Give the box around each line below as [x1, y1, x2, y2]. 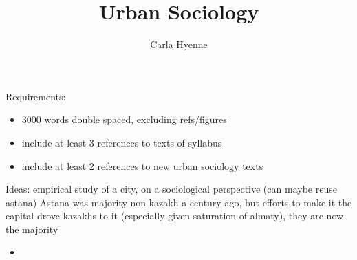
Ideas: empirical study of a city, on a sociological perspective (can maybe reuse [6, 182, 337, 196]
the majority [6, 221, 58, 236]
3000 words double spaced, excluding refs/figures [21, 112, 227, 127]
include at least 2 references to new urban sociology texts [21, 158, 263, 173]
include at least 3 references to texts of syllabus [21, 135, 222, 149]
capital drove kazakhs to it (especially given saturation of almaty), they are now [6, 208, 344, 223]
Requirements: [6, 89, 66, 103]
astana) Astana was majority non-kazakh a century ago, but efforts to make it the [6, 195, 352, 209]
